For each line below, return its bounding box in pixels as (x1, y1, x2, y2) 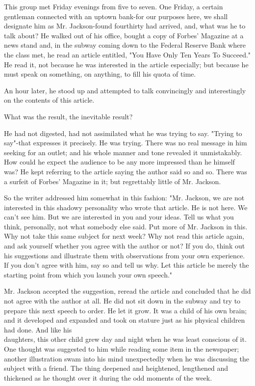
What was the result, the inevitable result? (4, 111, 133, 121)
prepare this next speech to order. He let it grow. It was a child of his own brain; (4, 305, 247, 315)
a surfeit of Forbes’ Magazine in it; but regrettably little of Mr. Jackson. (4, 176, 221, 186)
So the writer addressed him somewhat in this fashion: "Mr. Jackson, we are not (4, 193, 245, 203)
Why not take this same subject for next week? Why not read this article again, (4, 231, 245, 241)
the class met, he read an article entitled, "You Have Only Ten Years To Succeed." (4, 49, 251, 59)
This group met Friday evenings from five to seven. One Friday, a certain (4, 1, 223, 11)
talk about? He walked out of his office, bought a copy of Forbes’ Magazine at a (4, 30, 244, 40)
